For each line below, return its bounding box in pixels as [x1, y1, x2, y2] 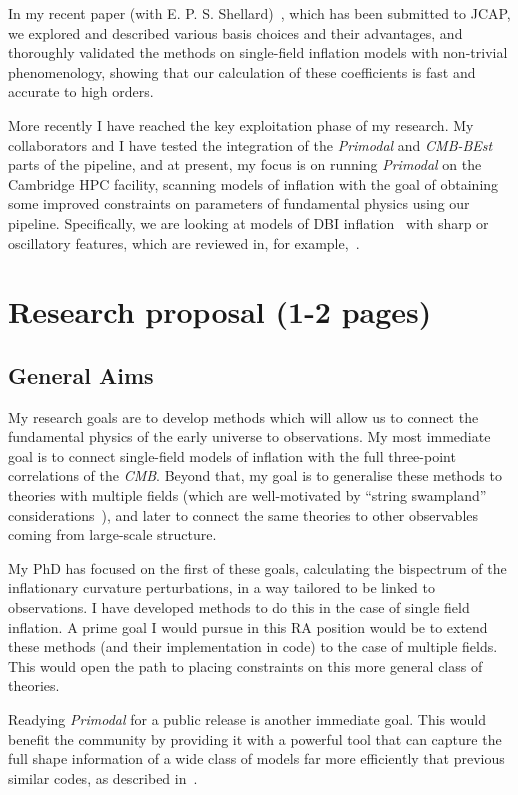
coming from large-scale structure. [8, 524, 217, 545]
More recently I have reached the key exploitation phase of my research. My [8, 114, 474, 135]
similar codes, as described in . [8, 767, 198, 788]
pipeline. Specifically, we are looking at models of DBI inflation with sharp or [8, 212, 489, 233]
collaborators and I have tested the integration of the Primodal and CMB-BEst [8, 134, 493, 155]
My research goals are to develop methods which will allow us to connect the [8, 406, 479, 427]
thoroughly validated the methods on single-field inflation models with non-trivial [8, 42, 508, 63]
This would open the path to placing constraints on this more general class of [8, 655, 483, 676]
